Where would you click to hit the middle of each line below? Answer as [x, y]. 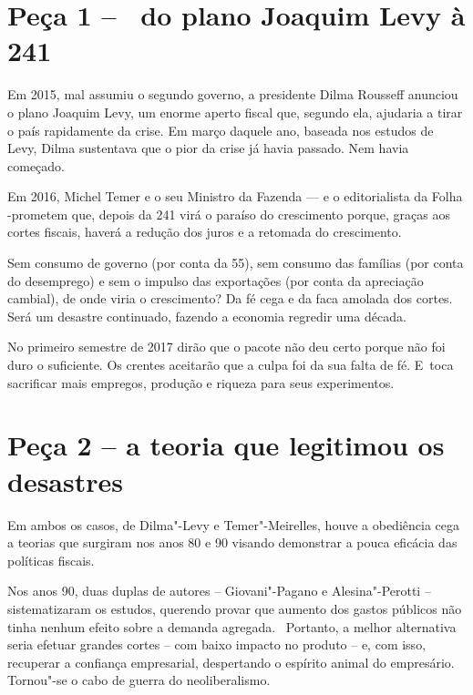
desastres [65, 480]
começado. [36, 165]
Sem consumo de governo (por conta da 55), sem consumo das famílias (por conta [236, 263]
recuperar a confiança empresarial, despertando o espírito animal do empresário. [231, 662]
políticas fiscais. [51, 560]
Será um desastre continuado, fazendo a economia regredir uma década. [207, 316]
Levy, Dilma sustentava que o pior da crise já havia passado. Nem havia [208, 148]
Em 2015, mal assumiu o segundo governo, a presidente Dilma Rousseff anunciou [233, 94]
